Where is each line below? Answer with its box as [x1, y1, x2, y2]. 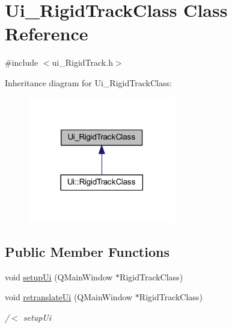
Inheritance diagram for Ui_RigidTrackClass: [5, 76, 172, 89]
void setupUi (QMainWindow [5, 270, 113, 283]
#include [5, 56, 38, 69]
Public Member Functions [5, 242, 169, 261]
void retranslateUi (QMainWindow [5, 291, 133, 303]
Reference [5, 21, 88, 46]
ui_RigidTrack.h [52, 56, 113, 69]
